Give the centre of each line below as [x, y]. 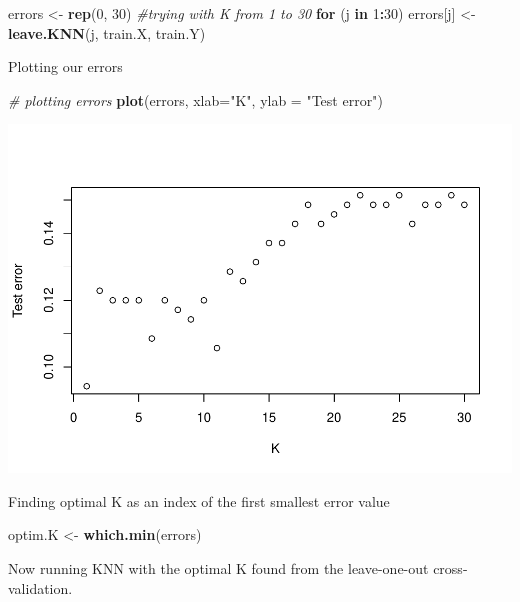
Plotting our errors [65, 66]
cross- [450, 568]
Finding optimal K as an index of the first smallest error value [199, 500]
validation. [40, 587]
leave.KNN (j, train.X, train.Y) [107, 32]
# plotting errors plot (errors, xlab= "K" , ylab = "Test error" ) [195, 99]
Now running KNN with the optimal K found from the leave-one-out [218, 568]
